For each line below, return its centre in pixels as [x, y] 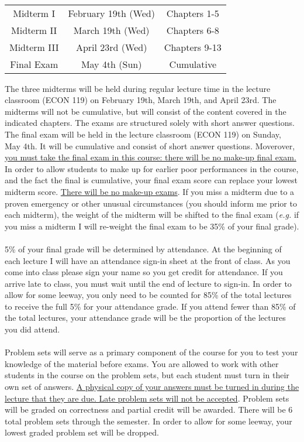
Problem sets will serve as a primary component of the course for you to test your [151, 352]
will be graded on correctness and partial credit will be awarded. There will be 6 [149, 410]
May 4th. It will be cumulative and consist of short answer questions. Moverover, [150, 145]
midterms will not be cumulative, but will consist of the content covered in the [146, 111]
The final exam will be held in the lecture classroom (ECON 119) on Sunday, [143, 134]
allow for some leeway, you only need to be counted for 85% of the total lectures [148, 295]
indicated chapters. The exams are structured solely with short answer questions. [150, 123]
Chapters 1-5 [193, 13]
